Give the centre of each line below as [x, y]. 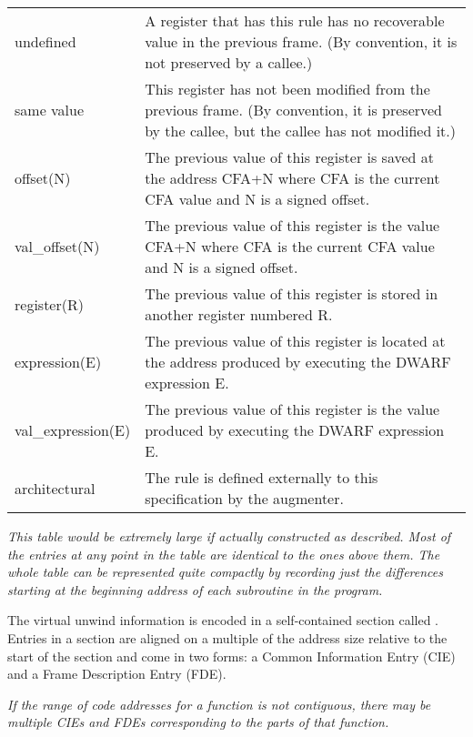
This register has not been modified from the [287, 89]
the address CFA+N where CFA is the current [292, 178]
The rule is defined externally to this [262, 477]
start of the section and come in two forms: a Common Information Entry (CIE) [231, 656]
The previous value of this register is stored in [292, 293]
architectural [55, 488]
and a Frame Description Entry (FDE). [117, 674]
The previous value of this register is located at [295, 341]
